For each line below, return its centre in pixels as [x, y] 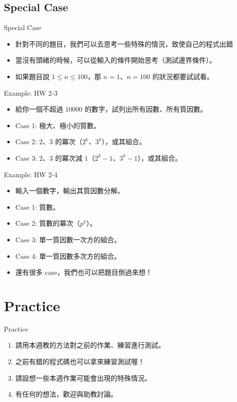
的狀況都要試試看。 [183, 76]
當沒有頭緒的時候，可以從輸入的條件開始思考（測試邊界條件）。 [116, 60]
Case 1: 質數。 [37, 207]
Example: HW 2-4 [31, 174]
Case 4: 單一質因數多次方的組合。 [68, 256]
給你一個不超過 [39, 109]
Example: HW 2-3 [31, 92]
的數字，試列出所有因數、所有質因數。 [146, 109]
